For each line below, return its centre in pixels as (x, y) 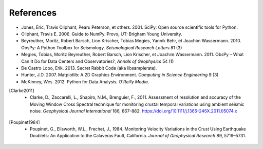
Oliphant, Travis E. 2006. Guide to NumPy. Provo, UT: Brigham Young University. (102, 34)
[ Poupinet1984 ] (24, 122)
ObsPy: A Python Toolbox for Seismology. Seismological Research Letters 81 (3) (102, 47)
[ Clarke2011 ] (21, 91)
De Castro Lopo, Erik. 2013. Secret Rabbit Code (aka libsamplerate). (89, 68)
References (33, 13)
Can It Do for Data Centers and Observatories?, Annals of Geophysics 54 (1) (97, 61)
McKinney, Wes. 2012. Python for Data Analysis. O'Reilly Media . (85, 82)
